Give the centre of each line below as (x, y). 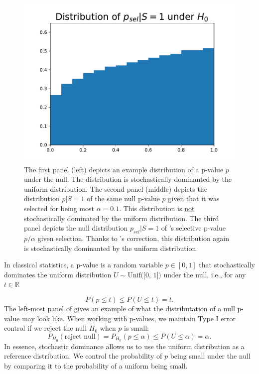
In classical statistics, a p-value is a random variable (84, 265)
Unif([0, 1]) (144, 275)
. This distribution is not (157, 208)
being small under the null (210, 356)
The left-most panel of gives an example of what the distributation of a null (120, 308)
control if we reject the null (46, 328)
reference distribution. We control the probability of (83, 356)
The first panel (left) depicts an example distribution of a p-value (124, 169)
